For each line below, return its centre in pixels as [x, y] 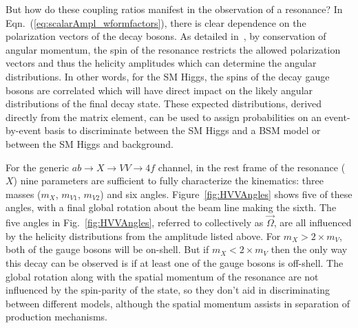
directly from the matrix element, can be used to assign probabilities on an [164, 117]
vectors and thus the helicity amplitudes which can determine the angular [161, 63]
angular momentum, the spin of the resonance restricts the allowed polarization [173, 49]
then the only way [309, 249]
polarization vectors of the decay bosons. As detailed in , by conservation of [166, 36]
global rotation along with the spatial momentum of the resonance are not [162, 276]
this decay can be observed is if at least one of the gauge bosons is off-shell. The [175, 262]
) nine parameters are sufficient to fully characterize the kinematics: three [168, 181]
